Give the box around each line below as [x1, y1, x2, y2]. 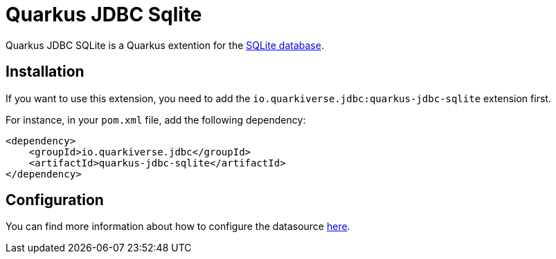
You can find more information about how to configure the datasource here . [6, 220, 350, 233]
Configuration [6, 191, 104, 209]
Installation [6, 63, 84, 81]
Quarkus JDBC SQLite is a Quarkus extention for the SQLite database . [6, 39, 324, 51]
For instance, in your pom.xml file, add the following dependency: [6, 113, 306, 126]
